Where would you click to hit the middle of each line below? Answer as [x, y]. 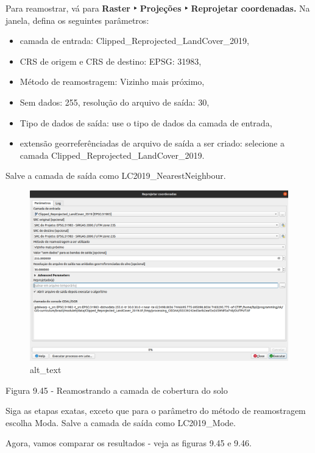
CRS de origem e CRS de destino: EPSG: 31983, [111, 61]
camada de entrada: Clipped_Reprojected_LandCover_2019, [134, 41]
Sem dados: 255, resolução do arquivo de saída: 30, [115, 102]
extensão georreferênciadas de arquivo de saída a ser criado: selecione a [152, 143]
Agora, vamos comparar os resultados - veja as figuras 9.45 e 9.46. [129, 443]
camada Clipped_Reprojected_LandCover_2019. [112, 155]
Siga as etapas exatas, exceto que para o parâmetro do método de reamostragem [156, 411]
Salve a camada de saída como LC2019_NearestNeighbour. [116, 176]
